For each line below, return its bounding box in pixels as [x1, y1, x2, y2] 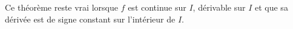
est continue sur [128, 1, 186, 13]
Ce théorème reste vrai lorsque [5, 1, 118, 13]
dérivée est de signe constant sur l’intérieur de [5, 12, 176, 25]
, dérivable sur [193, 1, 246, 13]
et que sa [254, 1, 288, 13]
